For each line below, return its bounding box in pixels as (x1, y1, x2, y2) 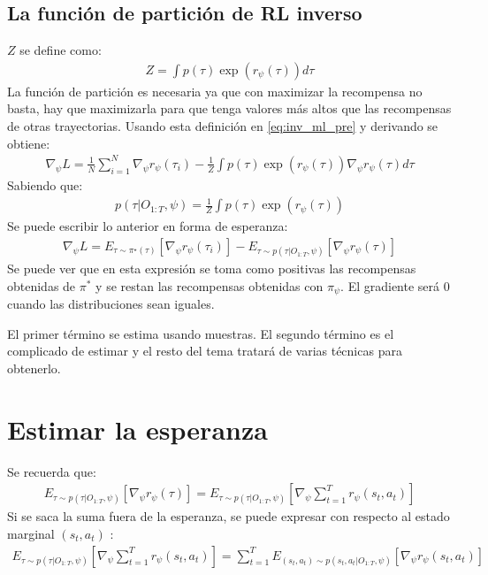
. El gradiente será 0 (340, 276, 450, 295)
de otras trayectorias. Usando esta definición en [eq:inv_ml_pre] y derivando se (7, 117, 438, 135)
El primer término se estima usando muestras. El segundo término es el (7, 324, 394, 342)
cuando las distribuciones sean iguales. (7, 295, 215, 313)
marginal (7, 524, 55, 542)
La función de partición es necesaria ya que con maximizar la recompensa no (7, 81, 423, 100)
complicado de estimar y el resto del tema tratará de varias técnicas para (7, 341, 402, 360)
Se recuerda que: (7, 462, 96, 480)
